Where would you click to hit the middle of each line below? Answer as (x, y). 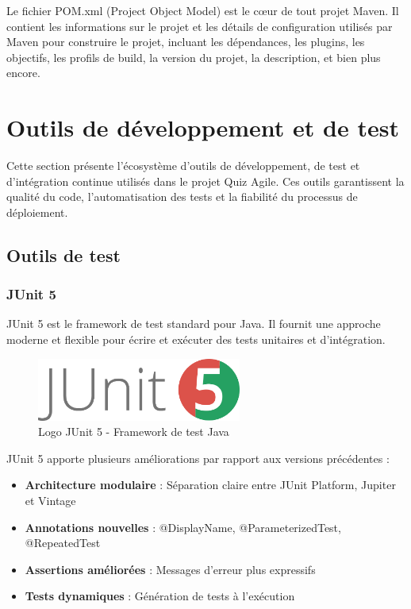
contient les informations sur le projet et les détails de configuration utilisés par (200, 26)
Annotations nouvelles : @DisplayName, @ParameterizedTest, (183, 527)
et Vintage (50, 501)
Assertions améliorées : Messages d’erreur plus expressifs (170, 569)
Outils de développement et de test (203, 127)
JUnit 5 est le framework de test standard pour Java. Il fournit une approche (194, 324)
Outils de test (63, 254)
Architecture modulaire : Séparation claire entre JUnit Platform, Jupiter (210, 485)
